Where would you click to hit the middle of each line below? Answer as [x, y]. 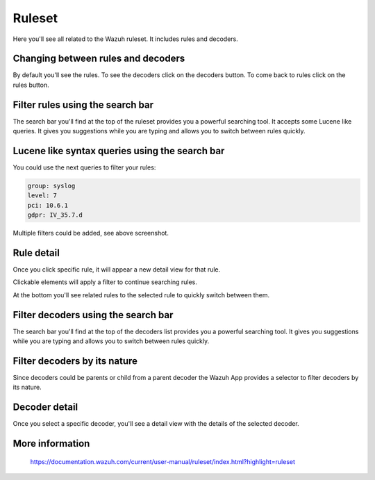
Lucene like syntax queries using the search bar [119, 150]
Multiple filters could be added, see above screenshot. [91, 233]
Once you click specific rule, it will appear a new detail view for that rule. [117, 270]
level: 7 [42, 196]
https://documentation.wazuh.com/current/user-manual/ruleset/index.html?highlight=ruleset [162, 461]
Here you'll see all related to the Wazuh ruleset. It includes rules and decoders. [126, 39]
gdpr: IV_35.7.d [55, 215]
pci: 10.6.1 [48, 205]
